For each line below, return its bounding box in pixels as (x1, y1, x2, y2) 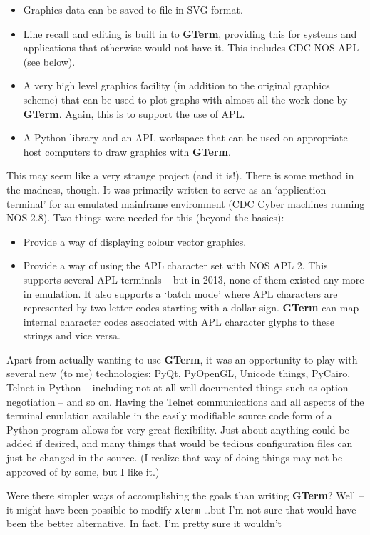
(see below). (23, 54, 76, 69)
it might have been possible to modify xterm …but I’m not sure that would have (6, 501, 356, 516)
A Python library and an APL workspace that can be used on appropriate (23, 130, 348, 145)
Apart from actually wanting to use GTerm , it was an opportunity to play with (6, 351, 358, 366)
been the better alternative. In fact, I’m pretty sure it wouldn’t (6, 516, 282, 531)
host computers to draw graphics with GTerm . (23, 144, 231, 159)
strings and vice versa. (23, 328, 120, 343)
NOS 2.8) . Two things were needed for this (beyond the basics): (6, 210, 284, 225)
